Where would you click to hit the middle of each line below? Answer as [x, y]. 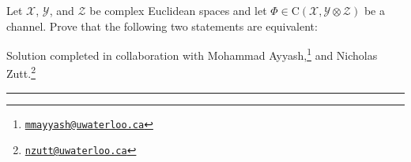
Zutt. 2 [21, 72]
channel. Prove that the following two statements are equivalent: [162, 26]
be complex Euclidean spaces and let [178, 10]
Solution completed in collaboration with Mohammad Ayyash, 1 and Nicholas [192, 54]
